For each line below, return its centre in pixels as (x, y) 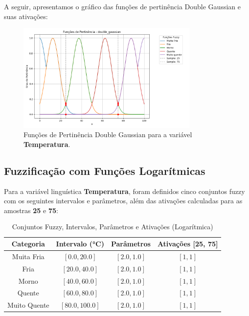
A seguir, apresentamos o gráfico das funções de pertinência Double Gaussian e (122, 6)
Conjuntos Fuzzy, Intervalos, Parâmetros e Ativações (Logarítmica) (113, 227)
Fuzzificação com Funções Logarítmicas (105, 170)
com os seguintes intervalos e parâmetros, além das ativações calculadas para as (123, 201)
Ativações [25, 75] (188, 244)
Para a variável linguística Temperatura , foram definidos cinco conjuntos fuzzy (124, 191)
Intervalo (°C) (80, 244)
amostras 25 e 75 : (31, 210)
